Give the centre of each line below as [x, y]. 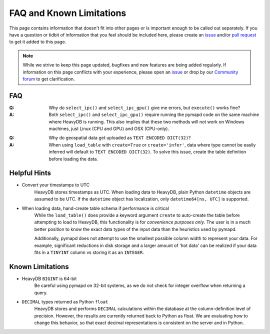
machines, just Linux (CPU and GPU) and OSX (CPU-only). [109, 128]
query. [41, 292]
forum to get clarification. [49, 79]
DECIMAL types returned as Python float [65, 302]
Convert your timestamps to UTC [56, 185]
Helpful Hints [30, 173]
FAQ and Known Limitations [68, 13]
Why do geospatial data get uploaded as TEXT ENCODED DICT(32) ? [120, 138]
